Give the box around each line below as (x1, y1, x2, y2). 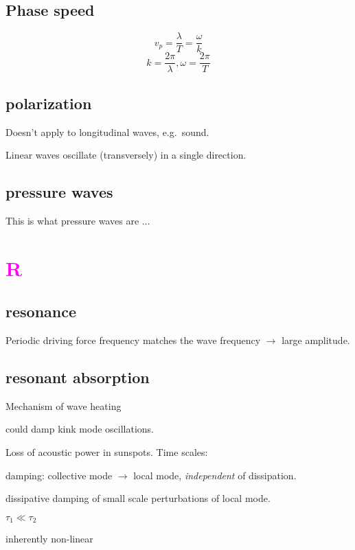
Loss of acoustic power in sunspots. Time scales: (5, 445, 208, 459)
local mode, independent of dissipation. (133, 468, 297, 482)
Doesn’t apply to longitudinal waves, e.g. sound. (5, 124, 209, 139)
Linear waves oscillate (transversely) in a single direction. (5, 148, 247, 162)
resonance (5, 301, 77, 322)
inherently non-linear (5, 531, 93, 546)
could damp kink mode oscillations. (5, 422, 154, 436)
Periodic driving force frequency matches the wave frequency (5, 333, 261, 347)
